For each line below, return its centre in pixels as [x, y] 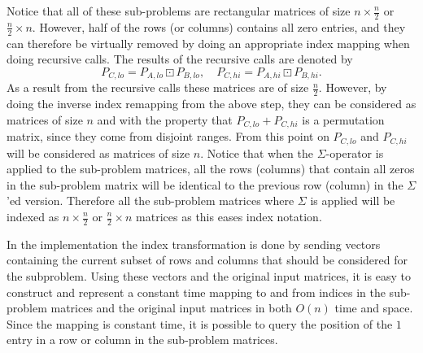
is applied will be [353, 200]
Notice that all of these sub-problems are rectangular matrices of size [179, 11]
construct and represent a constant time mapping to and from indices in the [196, 292]
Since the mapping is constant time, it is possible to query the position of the [200, 323]
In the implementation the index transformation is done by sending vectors [194, 244]
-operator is [355, 153]
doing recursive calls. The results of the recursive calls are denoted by [180, 59]
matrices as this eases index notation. [229, 216]
